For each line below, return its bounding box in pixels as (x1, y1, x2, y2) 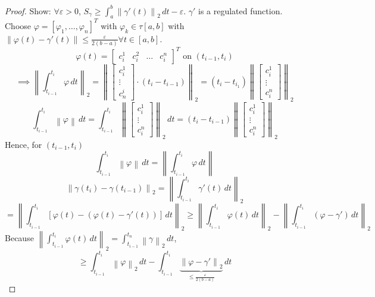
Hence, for (5, 138, 42, 150)
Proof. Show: (5, 4, 51, 17)
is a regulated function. (198, 4, 283, 17)
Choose (5, 19, 32, 31)
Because (5, 232, 34, 244)
